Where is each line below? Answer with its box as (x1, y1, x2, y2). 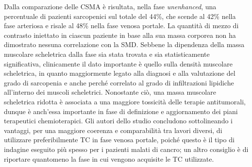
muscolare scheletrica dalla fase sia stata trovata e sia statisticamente (4, 49, 210, 59)
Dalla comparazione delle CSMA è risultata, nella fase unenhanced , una (4, 1, 217, 11)
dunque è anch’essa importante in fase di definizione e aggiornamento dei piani (4, 106, 238, 116)
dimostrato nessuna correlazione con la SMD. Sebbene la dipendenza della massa (4, 39, 245, 50)
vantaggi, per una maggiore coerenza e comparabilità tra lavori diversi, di (4, 125, 222, 135)
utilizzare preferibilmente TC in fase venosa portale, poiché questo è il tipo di (4, 134, 235, 145)
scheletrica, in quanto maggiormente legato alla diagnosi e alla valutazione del (4, 68, 235, 78)
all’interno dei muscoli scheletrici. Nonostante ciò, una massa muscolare (4, 87, 216, 97)
